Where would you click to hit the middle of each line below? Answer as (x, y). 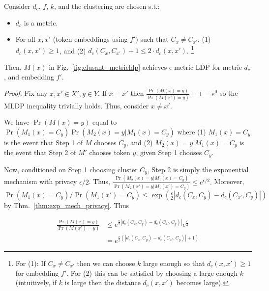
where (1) (192, 132)
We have (17, 122)
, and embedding (29, 76)
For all (25, 39)
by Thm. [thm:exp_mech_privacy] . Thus (67, 205)
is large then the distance (103, 282)
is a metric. (41, 22)
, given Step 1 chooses (169, 152)
